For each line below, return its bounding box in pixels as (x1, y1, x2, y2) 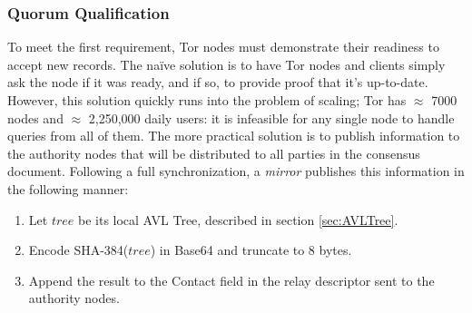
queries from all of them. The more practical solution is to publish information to (7, 126, 460, 145)
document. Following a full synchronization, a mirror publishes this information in (7, 161, 465, 181)
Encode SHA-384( (28, 240, 129, 259)
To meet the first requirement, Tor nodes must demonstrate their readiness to (7, 37, 439, 56)
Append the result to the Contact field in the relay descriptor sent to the (28, 270, 435, 289)
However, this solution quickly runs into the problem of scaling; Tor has (7, 91, 407, 109)
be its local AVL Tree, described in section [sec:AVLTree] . (77, 210, 398, 229)
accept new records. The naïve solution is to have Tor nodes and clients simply (7, 54, 446, 73)
